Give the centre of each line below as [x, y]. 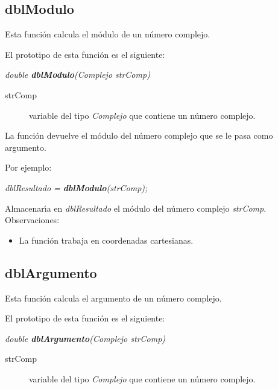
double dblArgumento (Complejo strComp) [85, 338]
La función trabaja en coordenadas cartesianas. [106, 240]
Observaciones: [32, 220]
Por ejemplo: [28, 167]
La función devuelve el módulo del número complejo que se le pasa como [139, 135]
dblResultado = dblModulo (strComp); [76, 187]
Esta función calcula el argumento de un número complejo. [113, 298]
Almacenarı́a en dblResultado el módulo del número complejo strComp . [136, 208]
